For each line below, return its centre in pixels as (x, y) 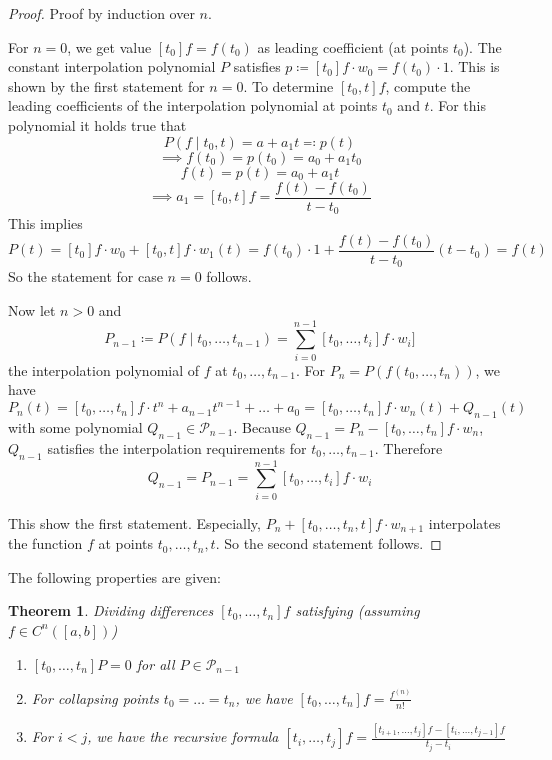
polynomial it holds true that (97, 124)
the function (45, 543)
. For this (457, 105)
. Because (262, 426)
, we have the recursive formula (183, 736)
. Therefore (408, 447)
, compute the (428, 85)
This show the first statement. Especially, (134, 522)
